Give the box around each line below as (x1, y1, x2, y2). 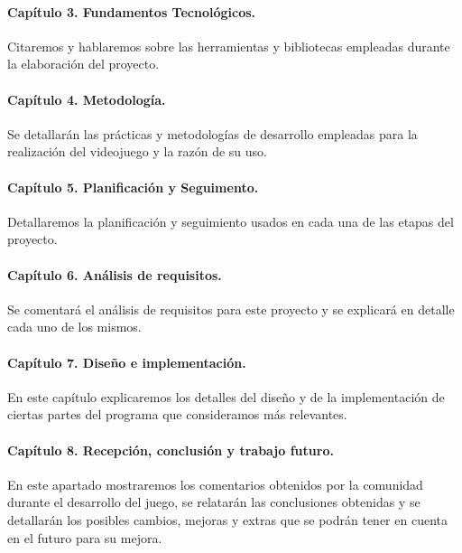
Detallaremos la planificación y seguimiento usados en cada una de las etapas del (7, 211, 454, 230)
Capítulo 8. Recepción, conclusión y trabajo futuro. (7, 440, 334, 459)
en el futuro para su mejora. (7, 528, 162, 547)
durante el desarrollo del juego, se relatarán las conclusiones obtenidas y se (7, 492, 420, 511)
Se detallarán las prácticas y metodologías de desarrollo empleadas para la (7, 124, 418, 143)
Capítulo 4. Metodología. (7, 89, 166, 108)
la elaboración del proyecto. (7, 54, 160, 73)
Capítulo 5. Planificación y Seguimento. (7, 177, 259, 196)
